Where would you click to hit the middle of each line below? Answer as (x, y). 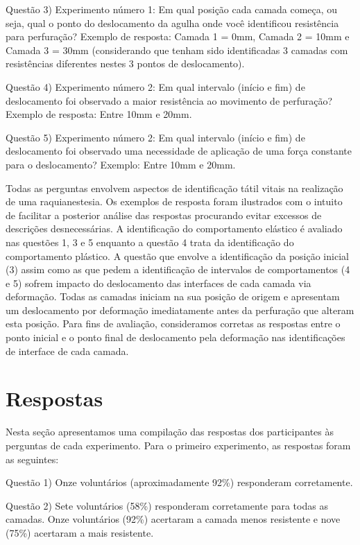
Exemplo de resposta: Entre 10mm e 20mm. (99, 114)
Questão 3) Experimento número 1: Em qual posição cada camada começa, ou (172, 9)
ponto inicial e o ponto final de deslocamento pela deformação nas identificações (175, 337)
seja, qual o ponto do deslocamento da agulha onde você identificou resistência (172, 23)
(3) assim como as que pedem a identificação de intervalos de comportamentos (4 (178, 269)
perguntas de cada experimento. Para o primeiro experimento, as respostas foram (178, 445)
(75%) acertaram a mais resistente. (80, 532)
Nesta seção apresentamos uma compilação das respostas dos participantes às (170, 432)
